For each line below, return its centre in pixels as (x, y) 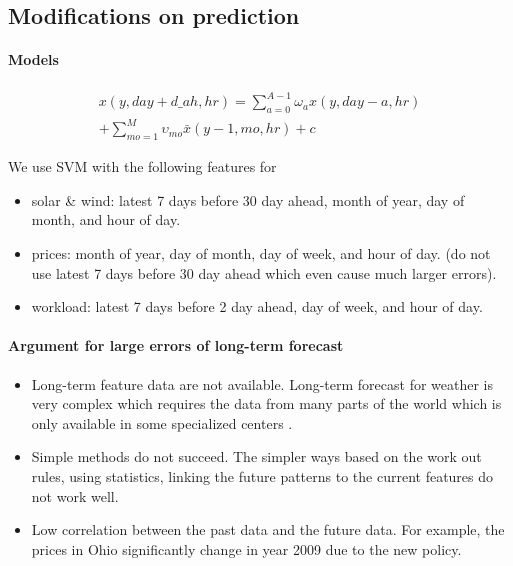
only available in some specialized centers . (162, 422)
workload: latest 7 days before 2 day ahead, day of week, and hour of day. (257, 306)
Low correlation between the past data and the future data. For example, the (268, 529)
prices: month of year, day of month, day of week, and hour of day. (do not (261, 253)
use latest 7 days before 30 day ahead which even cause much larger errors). (264, 272)
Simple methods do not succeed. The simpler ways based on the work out (256, 456)
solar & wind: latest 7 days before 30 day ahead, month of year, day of (248, 199)
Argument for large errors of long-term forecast (176, 345)
